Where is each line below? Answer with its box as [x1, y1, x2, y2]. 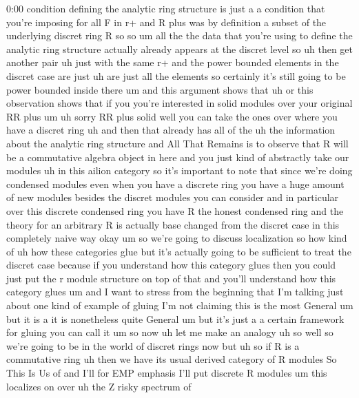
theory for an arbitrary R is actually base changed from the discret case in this [6, 217, 340, 231]
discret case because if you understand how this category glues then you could [6, 258, 336, 272]
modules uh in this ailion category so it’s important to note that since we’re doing [6, 163, 353, 178]
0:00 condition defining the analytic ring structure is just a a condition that [6, 1, 325, 15]
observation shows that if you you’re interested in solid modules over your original [6, 96, 353, 110]
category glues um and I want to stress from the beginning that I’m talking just [6, 284, 344, 299]
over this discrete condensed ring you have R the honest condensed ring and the [6, 203, 344, 218]
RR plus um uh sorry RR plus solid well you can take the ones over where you [6, 109, 338, 123]
